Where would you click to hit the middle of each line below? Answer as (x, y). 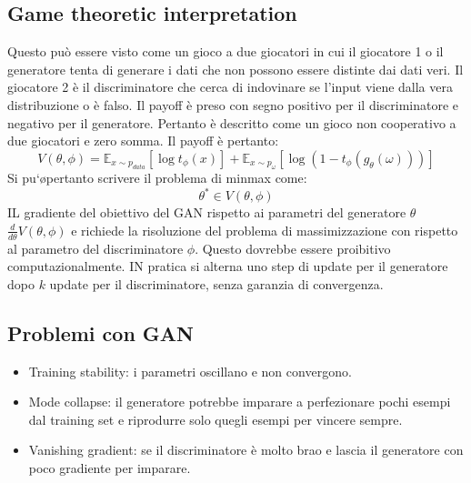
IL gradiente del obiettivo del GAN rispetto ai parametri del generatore (207, 212)
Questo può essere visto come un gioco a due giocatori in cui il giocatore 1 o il (225, 51)
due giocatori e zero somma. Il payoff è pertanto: (143, 141)
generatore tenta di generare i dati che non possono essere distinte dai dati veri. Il (235, 69)
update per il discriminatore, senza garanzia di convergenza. (216, 283)
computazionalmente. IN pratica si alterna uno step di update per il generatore (228, 266)
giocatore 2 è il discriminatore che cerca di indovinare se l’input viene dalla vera (230, 87)
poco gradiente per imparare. (110, 468)
